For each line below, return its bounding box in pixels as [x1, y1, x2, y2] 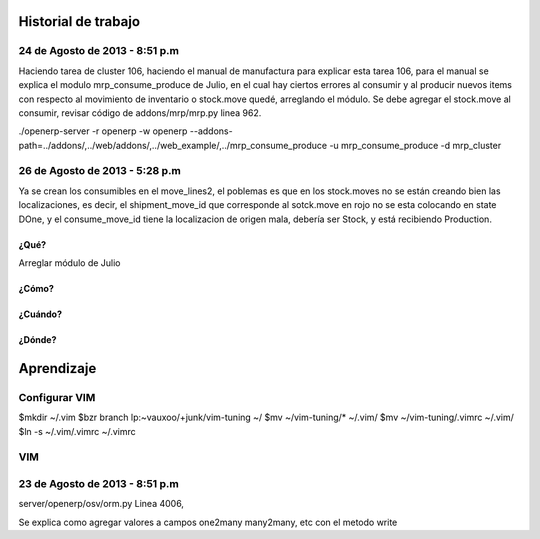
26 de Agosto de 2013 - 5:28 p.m [18, 164, 182, 178]
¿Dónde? [18, 334, 57, 346]
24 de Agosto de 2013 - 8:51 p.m [18, 44, 180, 58]
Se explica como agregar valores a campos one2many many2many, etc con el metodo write [18, 516, 398, 528]
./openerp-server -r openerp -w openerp [18, 125, 188, 137]
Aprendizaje [18, 360, 97, 377]
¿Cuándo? [18, 308, 62, 320]
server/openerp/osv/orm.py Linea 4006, [18, 498, 185, 510]
